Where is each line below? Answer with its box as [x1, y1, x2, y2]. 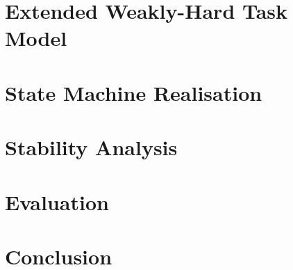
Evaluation [5, 187, 109, 216]
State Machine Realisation [5, 78, 262, 106]
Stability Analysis [5, 133, 178, 161]
